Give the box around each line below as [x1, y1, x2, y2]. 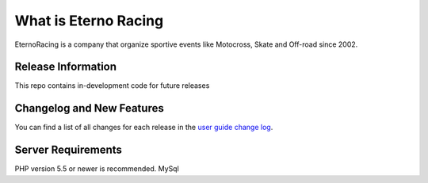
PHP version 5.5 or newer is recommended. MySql [14, 164, 180, 173]
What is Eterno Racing [14, 12, 164, 29]
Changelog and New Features [14, 101, 164, 115]
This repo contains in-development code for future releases [14, 81, 210, 90]
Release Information [14, 60, 117, 74]
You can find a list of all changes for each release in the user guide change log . [14, 123, 273, 132]
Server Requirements [14, 143, 123, 157]
